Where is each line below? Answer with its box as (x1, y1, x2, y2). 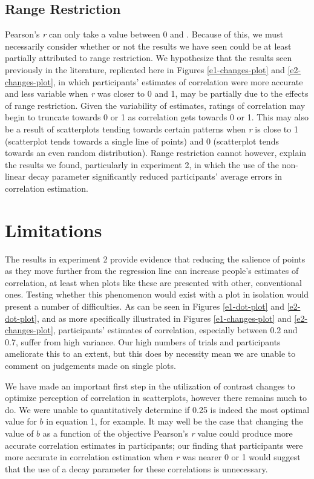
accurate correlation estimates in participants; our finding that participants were (5, 438, 303, 451)
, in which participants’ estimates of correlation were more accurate (53, 75, 303, 88)
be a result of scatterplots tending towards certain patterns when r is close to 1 (5, 122, 298, 135)
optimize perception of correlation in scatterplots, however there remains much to (5, 391, 307, 404)
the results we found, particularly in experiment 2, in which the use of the (5, 158, 280, 171)
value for (5, 415, 37, 428)
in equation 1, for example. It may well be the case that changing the (46, 415, 303, 428)
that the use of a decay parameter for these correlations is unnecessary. (5, 462, 268, 475)
